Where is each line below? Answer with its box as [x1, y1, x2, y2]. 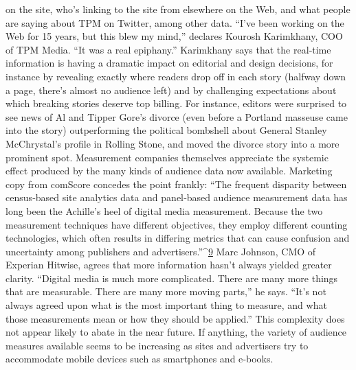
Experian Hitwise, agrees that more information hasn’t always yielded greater [5, 257, 332, 272]
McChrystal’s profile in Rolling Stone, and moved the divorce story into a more [5, 136, 340, 150]
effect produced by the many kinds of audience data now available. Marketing [5, 163, 333, 178]
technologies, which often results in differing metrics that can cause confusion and [5, 231, 350, 245]
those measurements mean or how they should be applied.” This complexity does [5, 311, 345, 325]
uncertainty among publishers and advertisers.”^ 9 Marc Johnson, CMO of [5, 244, 316, 258]
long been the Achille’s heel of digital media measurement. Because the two [5, 203, 323, 218]
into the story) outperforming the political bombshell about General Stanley [5, 123, 327, 137]
